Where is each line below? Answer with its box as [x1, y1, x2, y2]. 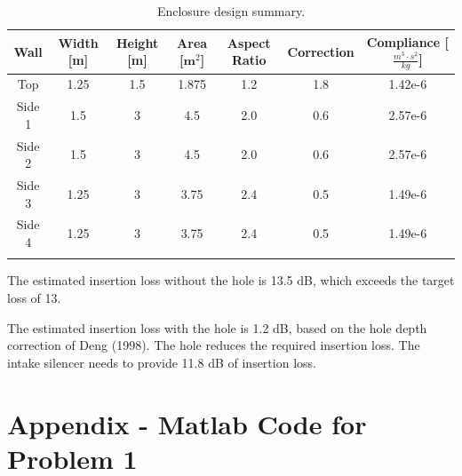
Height [115, 33, 159, 52]
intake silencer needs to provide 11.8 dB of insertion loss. [7, 353, 316, 371]
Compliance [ [366, 32, 449, 51]
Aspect [227, 33, 271, 52]
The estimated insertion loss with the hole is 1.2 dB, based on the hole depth [7, 318, 427, 337]
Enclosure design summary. [156, 2, 306, 20]
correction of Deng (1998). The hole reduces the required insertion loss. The [7, 336, 420, 354]
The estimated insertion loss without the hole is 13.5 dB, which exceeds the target [7, 271, 455, 290]
